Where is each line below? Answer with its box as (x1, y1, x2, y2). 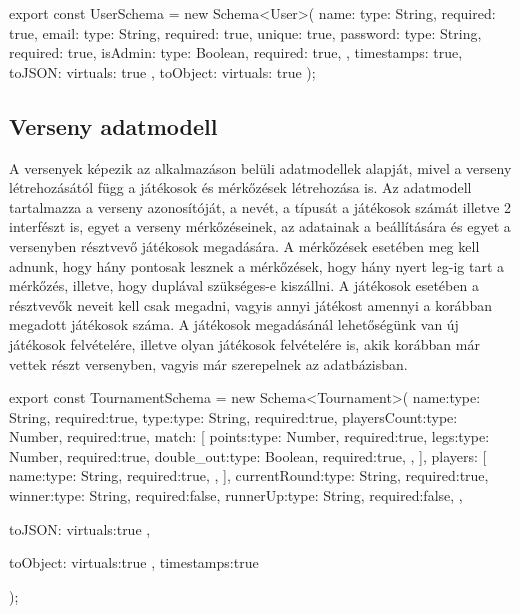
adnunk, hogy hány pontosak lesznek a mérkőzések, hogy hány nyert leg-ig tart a (9, 255, 505, 276)
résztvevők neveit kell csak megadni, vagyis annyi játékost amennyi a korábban (9, 294, 492, 315)
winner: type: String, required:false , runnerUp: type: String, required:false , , (9, 485, 463, 506)
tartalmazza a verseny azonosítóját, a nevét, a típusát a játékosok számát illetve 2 (9, 196, 512, 217)
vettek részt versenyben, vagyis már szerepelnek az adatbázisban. (9, 353, 408, 374)
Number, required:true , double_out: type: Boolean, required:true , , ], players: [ (9, 445, 487, 466)
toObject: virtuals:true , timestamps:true (9, 552, 259, 573)
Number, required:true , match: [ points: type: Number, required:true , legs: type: (9, 426, 490, 447)
